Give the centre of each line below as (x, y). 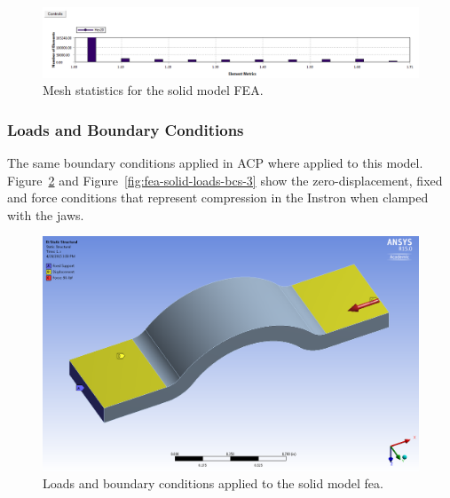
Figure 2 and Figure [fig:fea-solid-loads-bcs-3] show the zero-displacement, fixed (225, 180)
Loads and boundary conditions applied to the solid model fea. (213, 483)
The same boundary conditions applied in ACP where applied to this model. (215, 162)
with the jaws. (46, 214)
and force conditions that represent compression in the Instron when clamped (218, 198)
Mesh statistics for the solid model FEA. (153, 90)
